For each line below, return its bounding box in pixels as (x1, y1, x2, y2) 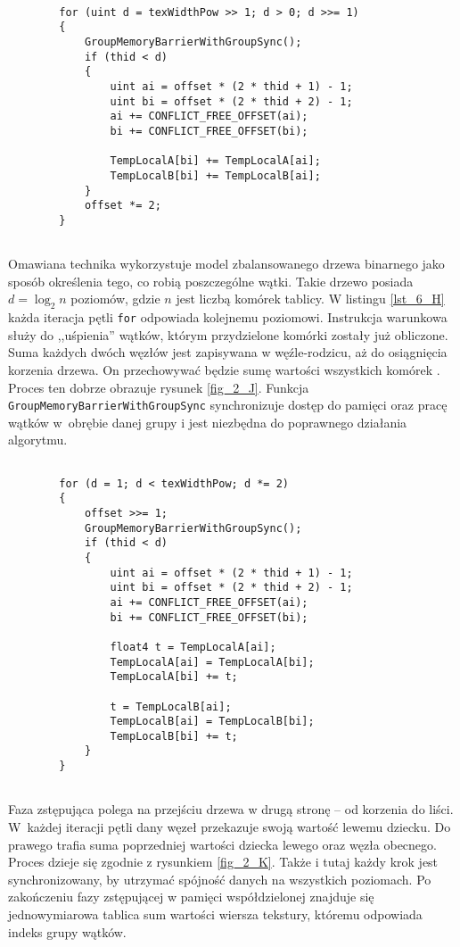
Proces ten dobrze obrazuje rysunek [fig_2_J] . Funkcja (8, 378, 309, 396)
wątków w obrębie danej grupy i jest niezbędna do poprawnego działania (8, 412, 407, 431)
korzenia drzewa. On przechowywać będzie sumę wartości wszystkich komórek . (8, 360, 440, 378)
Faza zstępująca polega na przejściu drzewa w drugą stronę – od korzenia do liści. (8, 800, 454, 818)
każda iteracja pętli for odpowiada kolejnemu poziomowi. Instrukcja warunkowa (8, 308, 448, 327)
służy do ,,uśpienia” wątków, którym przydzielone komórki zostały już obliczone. (8, 325, 448, 344)
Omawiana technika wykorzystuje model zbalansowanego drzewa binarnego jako (8, 254, 445, 273)
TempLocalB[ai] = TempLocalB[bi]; (110, 715, 315, 728)
